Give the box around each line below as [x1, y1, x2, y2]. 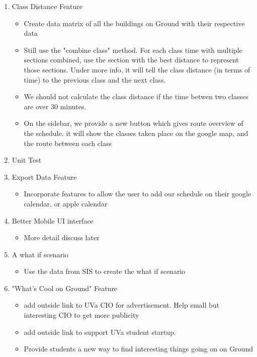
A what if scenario [12, 249, 68, 259]
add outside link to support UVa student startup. [24, 326, 176, 337]
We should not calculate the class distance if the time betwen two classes [24, 91, 248, 102]
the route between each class [24, 137, 112, 148]
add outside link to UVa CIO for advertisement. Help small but [24, 300, 220, 310]
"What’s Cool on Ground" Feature [12, 282, 118, 293]
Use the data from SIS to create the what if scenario [24, 266, 186, 276]
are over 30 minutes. [24, 101, 87, 111]
